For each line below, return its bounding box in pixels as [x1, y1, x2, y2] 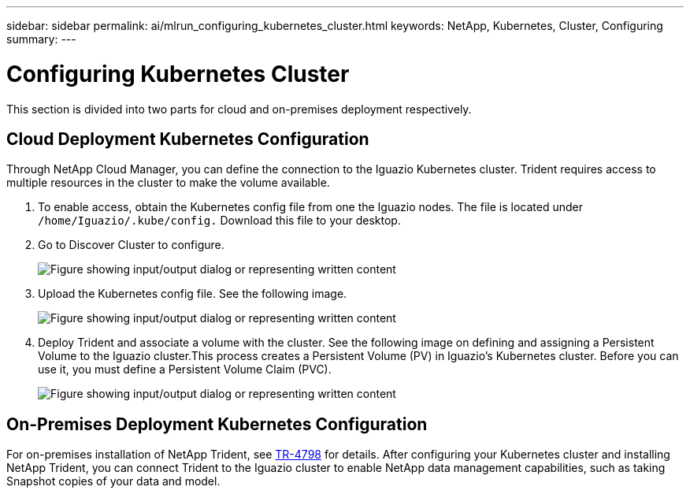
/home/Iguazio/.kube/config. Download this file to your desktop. [38, 214, 401, 228]
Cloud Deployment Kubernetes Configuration [6, 128, 369, 149]
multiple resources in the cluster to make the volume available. [6, 176, 330, 190]
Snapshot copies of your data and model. [6, 474, 221, 488]
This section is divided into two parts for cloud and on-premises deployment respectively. [6, 102, 472, 116]
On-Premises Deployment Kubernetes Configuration [6, 414, 428, 434]
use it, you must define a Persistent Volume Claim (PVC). [38, 362, 332, 377]
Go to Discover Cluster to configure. [38, 238, 224, 252]
